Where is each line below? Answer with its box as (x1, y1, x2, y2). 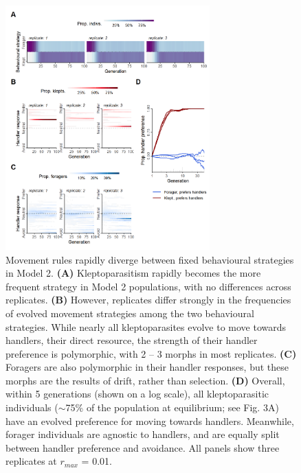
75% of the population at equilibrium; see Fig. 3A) (65, 400, 279, 415)
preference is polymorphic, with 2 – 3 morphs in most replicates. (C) (5, 346, 297, 360)
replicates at (5, 454, 57, 468)
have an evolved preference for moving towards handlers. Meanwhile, (5, 413, 294, 428)
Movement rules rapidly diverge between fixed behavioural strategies (5, 252, 294, 266)
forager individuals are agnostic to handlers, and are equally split (5, 427, 280, 441)
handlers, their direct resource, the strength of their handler (5, 333, 258, 347)
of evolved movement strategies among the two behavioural (5, 305, 254, 320)
